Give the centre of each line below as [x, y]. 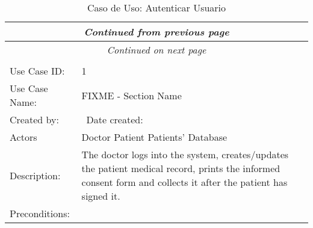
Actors [23, 137]
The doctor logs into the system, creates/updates [185, 154]
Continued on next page [156, 50]
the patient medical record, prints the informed [181, 168]
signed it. [101, 196]
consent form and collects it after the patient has [184, 182]
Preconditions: [40, 213]
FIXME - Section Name [132, 95]
